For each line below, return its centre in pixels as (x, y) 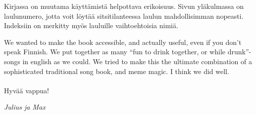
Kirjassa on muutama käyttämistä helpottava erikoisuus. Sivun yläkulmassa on (124, 6)
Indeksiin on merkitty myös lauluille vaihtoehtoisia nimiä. (91, 25)
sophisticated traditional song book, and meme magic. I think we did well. (117, 71)
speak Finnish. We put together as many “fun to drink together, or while (115, 52)
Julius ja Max (25, 107)
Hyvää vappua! (27, 90)
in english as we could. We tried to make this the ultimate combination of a (137, 61)
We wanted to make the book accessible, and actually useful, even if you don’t (123, 42)
